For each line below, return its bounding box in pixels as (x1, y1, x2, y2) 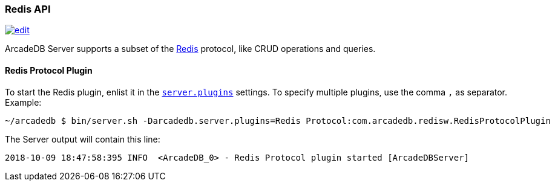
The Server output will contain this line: (5, 133, 160, 144)
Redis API (5, 3, 51, 15)
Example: (5, 97, 42, 107)
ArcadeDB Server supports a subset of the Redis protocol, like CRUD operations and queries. (5, 43, 376, 54)
